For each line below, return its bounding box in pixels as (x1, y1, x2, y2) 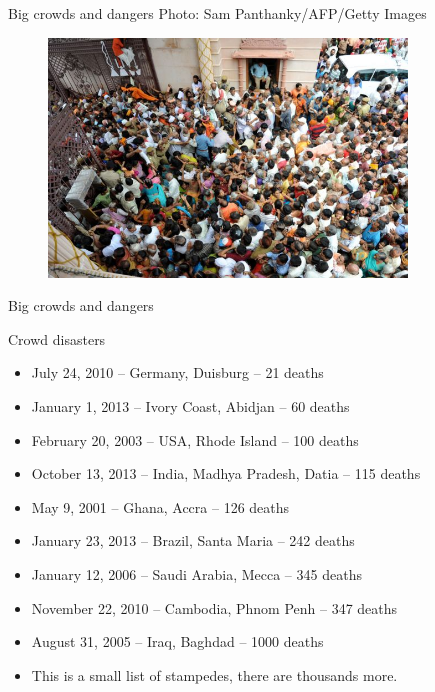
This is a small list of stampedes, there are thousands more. (31, 664, 398, 685)
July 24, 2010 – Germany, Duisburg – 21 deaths (31, 362, 324, 383)
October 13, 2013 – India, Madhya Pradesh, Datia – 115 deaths (31, 463, 421, 484)
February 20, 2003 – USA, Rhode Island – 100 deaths (31, 429, 359, 450)
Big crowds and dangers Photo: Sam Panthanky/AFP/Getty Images (8, 3, 427, 23)
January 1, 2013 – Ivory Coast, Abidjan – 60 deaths (31, 396, 350, 417)
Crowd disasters (8, 328, 106, 349)
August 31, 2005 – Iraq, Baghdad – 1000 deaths (31, 631, 324, 652)
